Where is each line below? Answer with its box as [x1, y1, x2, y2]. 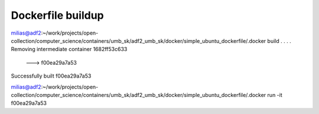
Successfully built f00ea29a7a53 [11, 72, 92, 79]
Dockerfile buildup [11, 9, 104, 22]
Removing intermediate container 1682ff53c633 [11, 46, 128, 53]
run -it [267, 91, 283, 98]
